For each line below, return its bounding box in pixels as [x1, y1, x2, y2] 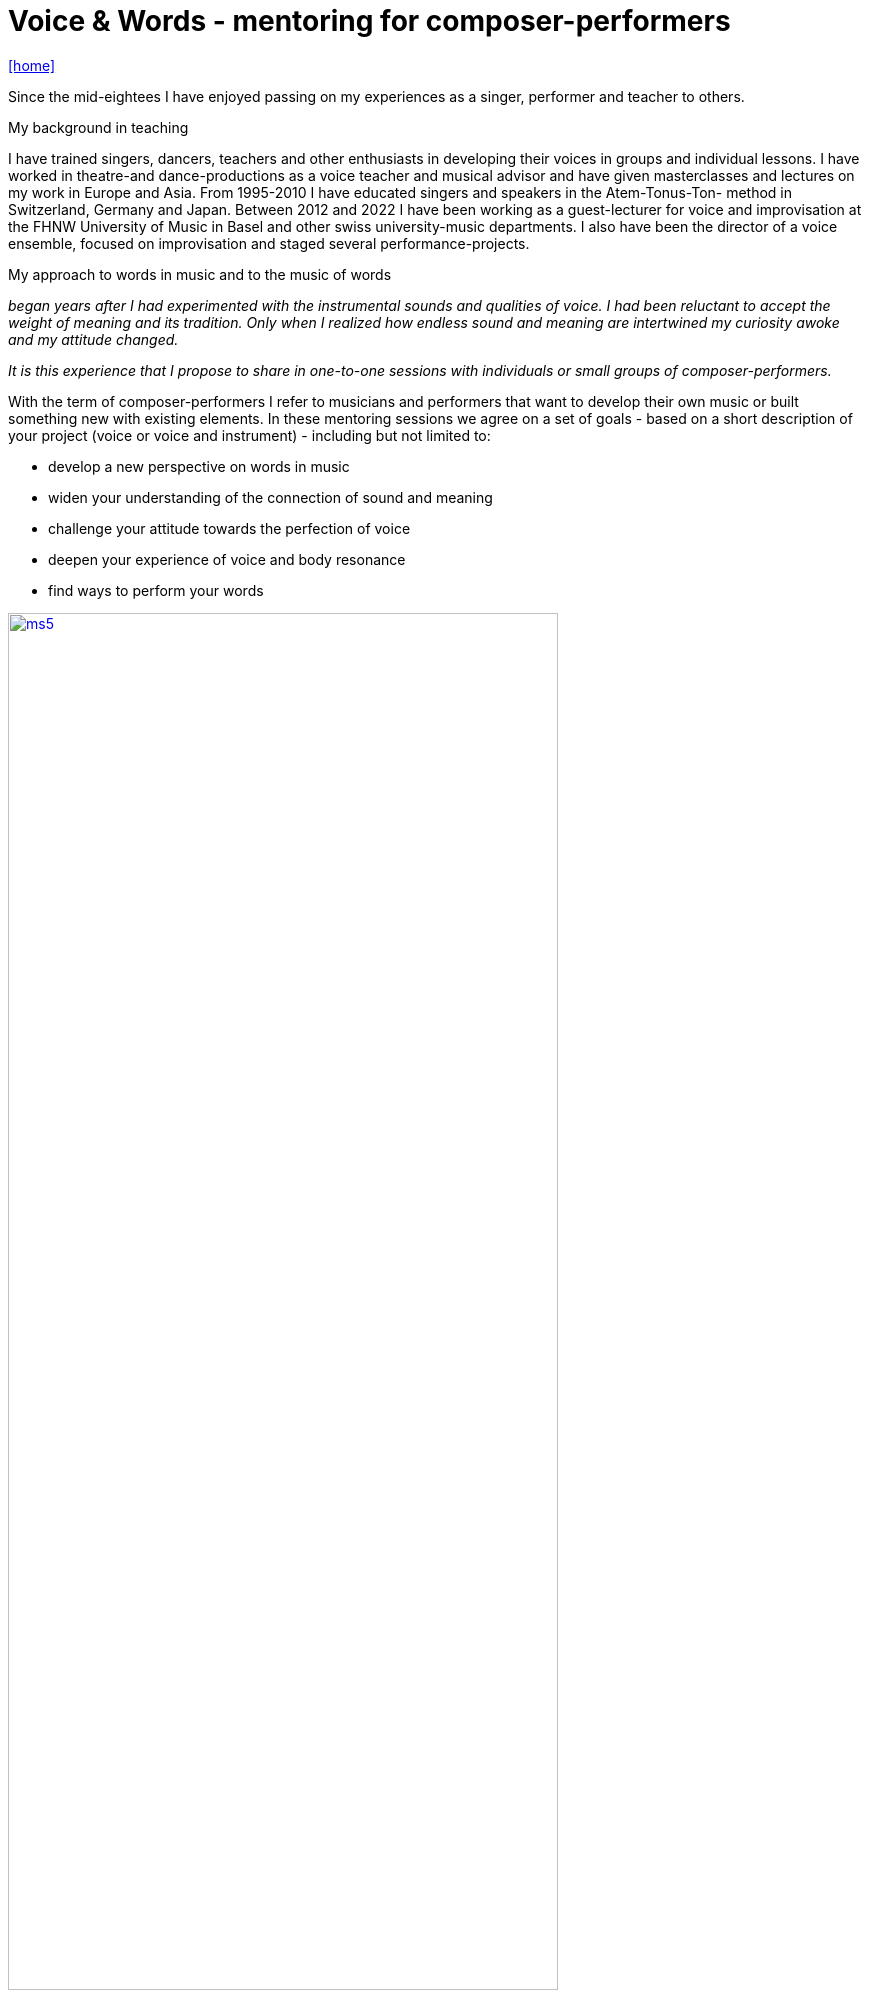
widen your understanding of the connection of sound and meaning [48, 488, 493, 506]
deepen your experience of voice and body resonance [48, 550, 406, 568]
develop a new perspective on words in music [48, 457, 350, 475]
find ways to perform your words [48, 581, 264, 599]
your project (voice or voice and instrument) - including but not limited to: [8, 426, 491, 444]
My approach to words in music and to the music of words [8, 265, 392, 283]
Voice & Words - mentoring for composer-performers [8, 4, 731, 38]
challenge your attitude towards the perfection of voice [48, 519, 411, 537]
